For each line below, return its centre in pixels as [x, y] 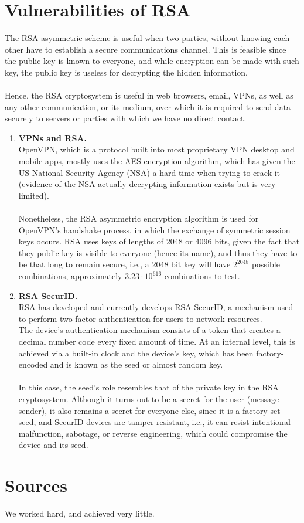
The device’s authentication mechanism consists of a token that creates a [149, 330]
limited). [34, 195]
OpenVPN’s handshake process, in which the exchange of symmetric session [154, 230]
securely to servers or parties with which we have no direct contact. [126, 118]
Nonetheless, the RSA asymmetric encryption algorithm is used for [139, 218]
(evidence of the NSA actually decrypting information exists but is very [147, 184]
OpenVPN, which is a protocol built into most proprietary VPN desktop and [156, 149]
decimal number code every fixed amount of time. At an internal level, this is [157, 341]
